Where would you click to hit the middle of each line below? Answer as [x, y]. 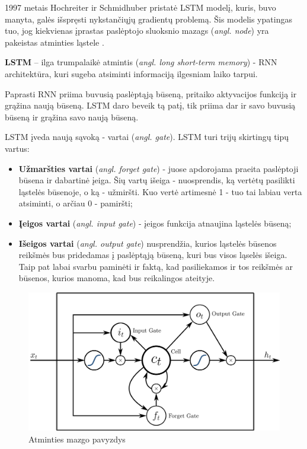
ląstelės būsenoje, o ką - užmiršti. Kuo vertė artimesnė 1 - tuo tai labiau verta [160, 191]
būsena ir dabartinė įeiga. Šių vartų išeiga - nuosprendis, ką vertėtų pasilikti [157, 180]
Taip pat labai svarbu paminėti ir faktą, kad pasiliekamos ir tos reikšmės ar [156, 266]
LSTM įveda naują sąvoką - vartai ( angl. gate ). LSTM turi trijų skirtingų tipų [147, 137]
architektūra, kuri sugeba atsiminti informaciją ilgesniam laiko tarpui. [131, 73]
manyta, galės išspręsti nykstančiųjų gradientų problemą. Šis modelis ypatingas [148, 19]
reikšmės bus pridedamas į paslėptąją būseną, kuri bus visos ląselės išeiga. [153, 255]
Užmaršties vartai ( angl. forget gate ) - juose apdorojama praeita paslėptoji [159, 168]
